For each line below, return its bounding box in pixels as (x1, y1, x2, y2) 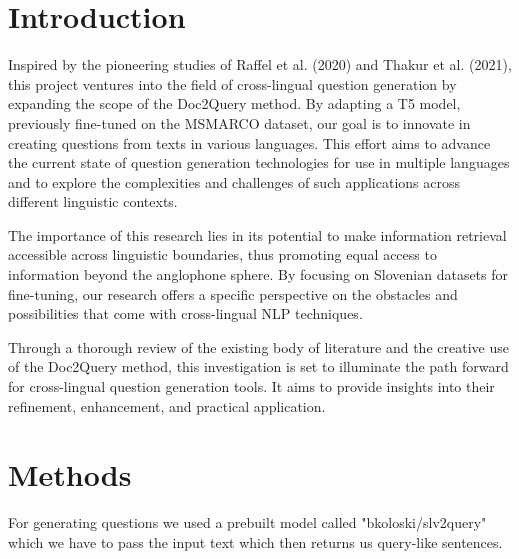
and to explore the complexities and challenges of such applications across (8, 171, 461, 192)
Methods (8, 454, 132, 495)
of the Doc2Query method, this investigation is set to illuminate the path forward (8, 356, 509, 377)
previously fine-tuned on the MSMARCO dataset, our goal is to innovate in (8, 112, 471, 133)
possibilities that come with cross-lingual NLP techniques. (8, 303, 363, 324)
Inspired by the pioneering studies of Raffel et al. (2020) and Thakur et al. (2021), (8, 54, 512, 75)
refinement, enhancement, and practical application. (8, 395, 326, 416)
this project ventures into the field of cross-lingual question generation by (8, 73, 457, 94)
